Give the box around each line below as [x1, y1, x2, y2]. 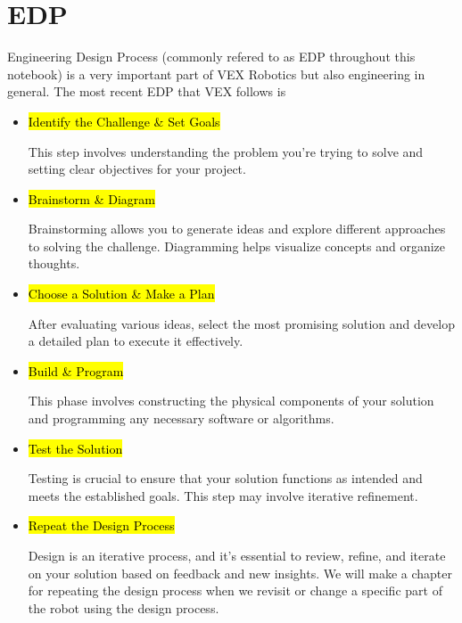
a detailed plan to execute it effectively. [28, 332, 243, 350]
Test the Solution [28, 439, 123, 457]
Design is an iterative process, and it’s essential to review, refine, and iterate [28, 546, 446, 564]
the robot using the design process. [28, 598, 219, 617]
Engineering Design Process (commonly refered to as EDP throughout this [7, 47, 416, 66]
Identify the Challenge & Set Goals [28, 111, 220, 130]
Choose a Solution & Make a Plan [28, 284, 215, 303]
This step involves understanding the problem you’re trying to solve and [28, 142, 424, 160]
